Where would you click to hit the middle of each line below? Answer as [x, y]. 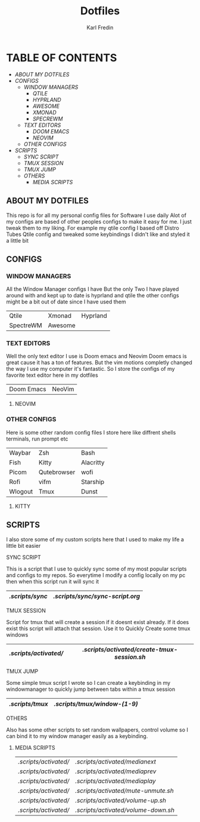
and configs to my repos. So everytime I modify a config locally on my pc [96, 575]
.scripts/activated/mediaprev [116, 771]
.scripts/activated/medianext [116, 761]
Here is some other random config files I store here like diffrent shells [91, 432]
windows [17, 635]
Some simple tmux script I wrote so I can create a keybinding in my [88, 683]
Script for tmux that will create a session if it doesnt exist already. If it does [98, 622]
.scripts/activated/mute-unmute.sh [124, 790]
